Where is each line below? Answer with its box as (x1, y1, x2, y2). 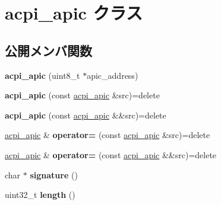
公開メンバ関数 (5, 41, 92, 59)
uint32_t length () (5, 188, 75, 201)
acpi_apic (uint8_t (5, 69, 80, 81)
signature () (30, 168, 78, 181)
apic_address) (87, 69, 138, 81)
